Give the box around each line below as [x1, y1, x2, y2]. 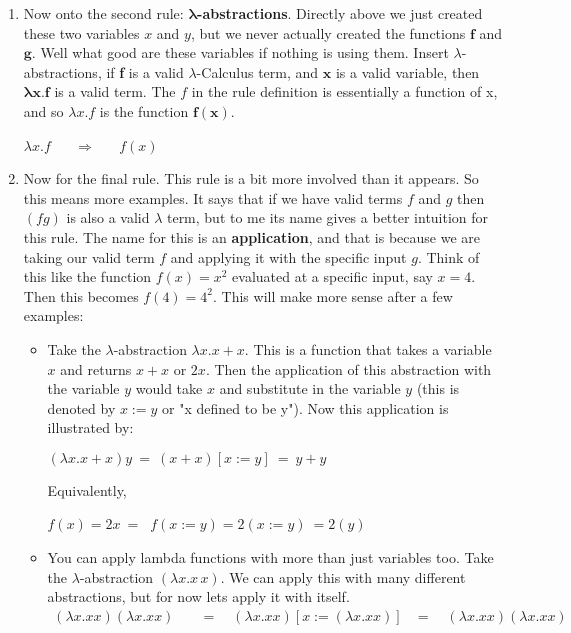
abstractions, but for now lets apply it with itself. [47, 586, 350, 607]
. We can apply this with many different [220, 566, 466, 587]
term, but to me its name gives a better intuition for [166, 207, 489, 228]
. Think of [417, 246, 480, 267]
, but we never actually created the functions [190, 22, 466, 43]
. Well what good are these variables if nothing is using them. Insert [31, 42, 449, 63]
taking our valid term [23, 246, 155, 267]
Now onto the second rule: [23, 3, 184, 23]
